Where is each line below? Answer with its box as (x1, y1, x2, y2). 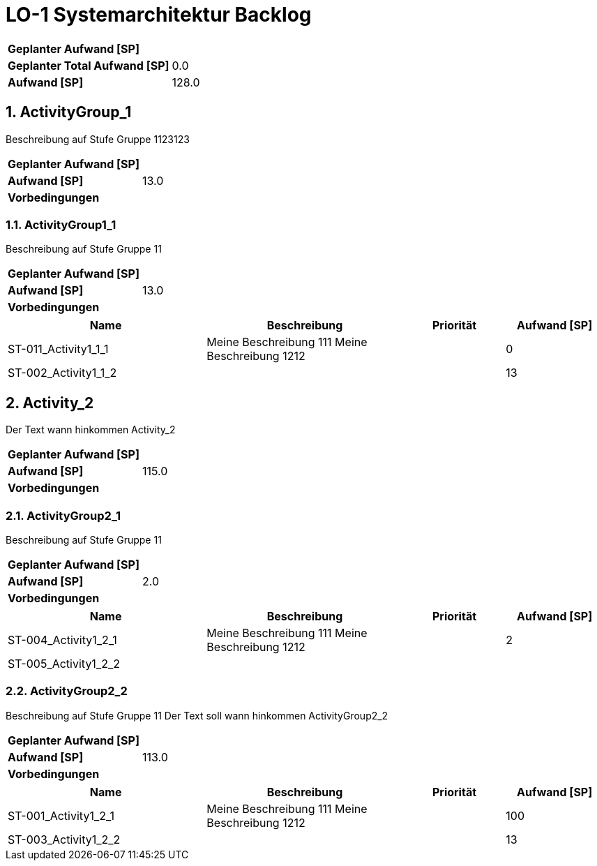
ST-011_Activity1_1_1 (8, 342, 109, 357)
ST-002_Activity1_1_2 (8, 366, 117, 380)
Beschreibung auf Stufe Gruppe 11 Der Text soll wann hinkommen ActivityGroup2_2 (6, 709, 388, 722)
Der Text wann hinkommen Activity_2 (6, 424, 176, 436)
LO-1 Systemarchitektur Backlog (6, 3, 312, 27)
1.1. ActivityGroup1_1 (6, 217, 116, 232)
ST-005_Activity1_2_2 (8, 656, 120, 671)
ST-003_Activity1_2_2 (8, 832, 121, 846)
